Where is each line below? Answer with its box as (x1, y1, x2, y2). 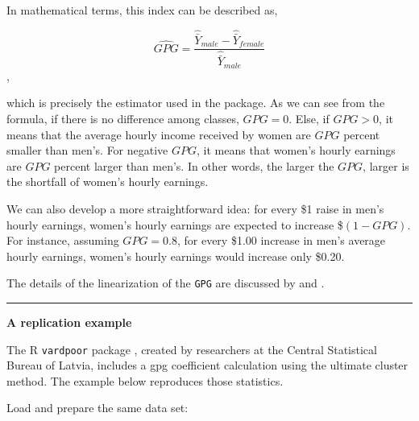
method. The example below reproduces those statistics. (6, 372, 284, 389)
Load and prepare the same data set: (6, 399, 189, 416)
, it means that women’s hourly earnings (197, 142, 396, 159)
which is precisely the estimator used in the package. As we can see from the (6, 94, 385, 111)
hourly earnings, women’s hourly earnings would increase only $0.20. (6, 247, 345, 264)
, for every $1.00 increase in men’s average (176, 232, 386, 249)
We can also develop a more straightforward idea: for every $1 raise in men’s (6, 200, 384, 217)
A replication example (6, 314, 132, 331)
